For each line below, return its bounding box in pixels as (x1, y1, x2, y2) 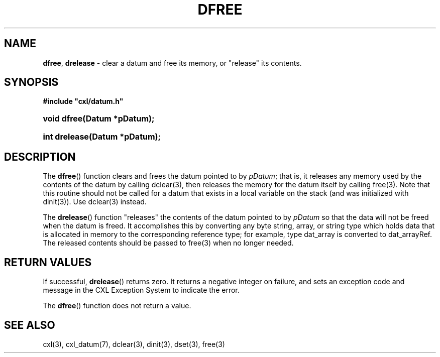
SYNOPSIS (4, 76, 59, 89)
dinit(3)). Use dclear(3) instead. (43, 197, 147, 206)
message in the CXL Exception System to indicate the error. (43, 286, 240, 295)
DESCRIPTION (4, 150, 76, 163)
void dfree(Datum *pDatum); (43, 113, 155, 124)
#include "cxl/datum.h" (43, 97, 124, 106)
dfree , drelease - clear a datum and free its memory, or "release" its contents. (43, 58, 302, 67)
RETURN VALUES (4, 256, 92, 269)
